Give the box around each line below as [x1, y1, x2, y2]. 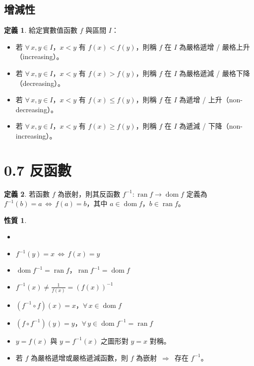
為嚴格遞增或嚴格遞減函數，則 [31, 352, 128, 363]
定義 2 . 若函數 [4, 188, 50, 199]
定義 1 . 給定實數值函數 [4, 25, 77, 35]
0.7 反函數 [4, 159, 71, 180]
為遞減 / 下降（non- [179, 121, 243, 131]
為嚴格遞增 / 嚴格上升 [179, 41, 250, 52]
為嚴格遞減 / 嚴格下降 [179, 68, 250, 78]
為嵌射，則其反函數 [58, 188, 121, 199]
